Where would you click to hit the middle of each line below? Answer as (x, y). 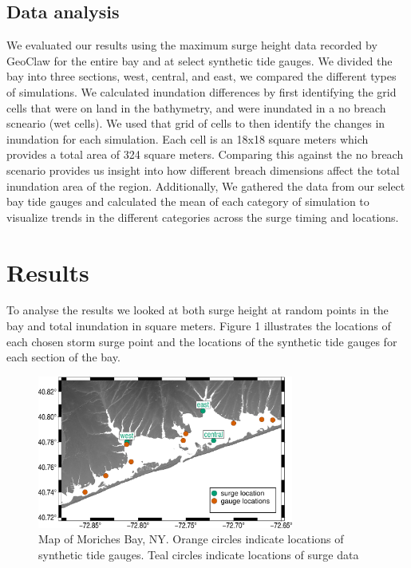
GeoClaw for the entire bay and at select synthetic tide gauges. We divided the (200, 60)
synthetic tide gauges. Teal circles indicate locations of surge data (199, 554)
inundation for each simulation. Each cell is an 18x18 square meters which (188, 138)
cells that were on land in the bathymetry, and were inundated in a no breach (196, 107)
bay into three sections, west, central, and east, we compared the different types (202, 76)
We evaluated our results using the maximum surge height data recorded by (192, 45)
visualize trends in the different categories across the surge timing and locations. (203, 217)
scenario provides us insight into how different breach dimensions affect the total (203, 170)
